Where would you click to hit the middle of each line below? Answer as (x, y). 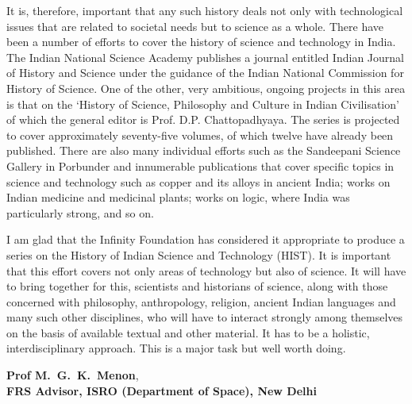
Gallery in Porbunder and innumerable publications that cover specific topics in (200, 165)
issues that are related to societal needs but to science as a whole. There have (195, 26)
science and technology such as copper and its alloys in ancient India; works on (198, 181)
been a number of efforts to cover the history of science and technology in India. (201, 42)
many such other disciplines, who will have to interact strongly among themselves (205, 317)
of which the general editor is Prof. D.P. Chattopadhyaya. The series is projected (203, 119)
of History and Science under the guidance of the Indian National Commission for (205, 73)
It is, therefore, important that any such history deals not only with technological (205, 10)
